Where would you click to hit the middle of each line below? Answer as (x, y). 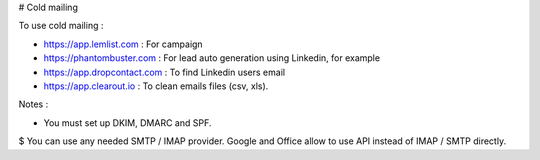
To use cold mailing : (61, 26)
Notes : (33, 104)
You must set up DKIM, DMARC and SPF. (127, 122)
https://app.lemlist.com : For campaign (123, 44)
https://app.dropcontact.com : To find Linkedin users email (164, 72)
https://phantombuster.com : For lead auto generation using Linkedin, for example (211, 58)
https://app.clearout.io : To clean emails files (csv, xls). (156, 86)
